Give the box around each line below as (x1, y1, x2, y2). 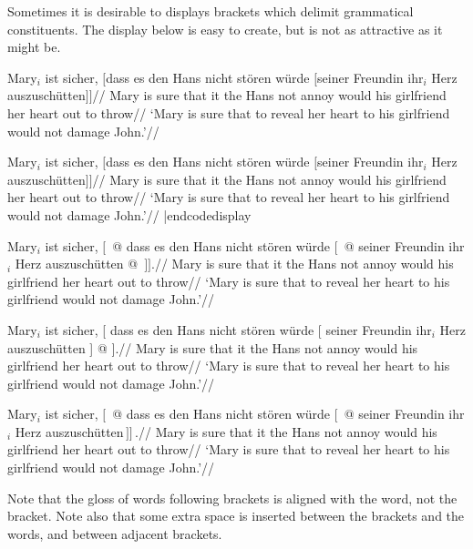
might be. (7, 37, 61, 56)
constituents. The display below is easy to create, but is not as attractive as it (7, 19, 443, 38)
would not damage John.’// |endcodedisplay (7, 205, 252, 224)
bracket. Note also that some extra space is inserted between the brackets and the (7, 506, 465, 525)
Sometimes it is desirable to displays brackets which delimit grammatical (7, 2, 414, 20)
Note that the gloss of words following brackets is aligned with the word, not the (7, 488, 458, 507)
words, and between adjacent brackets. (7, 524, 222, 543)
